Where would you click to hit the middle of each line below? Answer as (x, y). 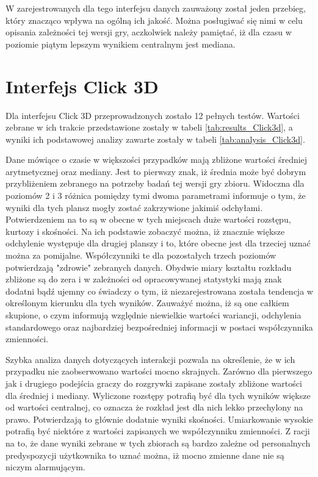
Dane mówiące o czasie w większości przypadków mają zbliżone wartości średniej (157, 160)
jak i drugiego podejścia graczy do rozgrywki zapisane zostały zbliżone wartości (154, 383)
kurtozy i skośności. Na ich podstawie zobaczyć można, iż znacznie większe (145, 231)
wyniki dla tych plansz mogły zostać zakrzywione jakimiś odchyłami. (134, 207)
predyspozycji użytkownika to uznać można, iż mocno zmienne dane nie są (145, 455)
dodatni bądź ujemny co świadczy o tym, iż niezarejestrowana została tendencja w (159, 291)
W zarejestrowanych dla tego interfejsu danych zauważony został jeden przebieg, (156, 8)
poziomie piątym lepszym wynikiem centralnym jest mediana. (121, 44)
